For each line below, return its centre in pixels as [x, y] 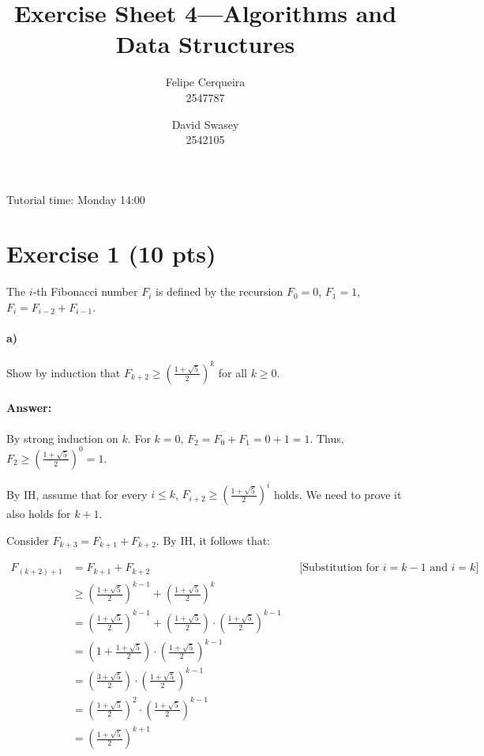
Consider [28, 540]
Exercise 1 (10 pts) [111, 253]
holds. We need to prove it [338, 494]
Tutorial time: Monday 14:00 [76, 199]
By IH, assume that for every [77, 494]
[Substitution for [340, 568]
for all [233, 372]
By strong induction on [62, 438]
